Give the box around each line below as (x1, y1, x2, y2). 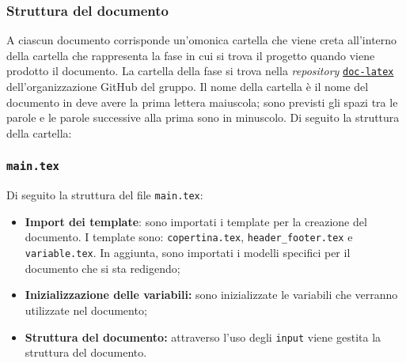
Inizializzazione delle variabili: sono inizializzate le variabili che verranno (25, 286, 398, 303)
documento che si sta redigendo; (25, 259, 180, 276)
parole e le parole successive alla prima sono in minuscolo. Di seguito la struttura (6, 109, 400, 126)
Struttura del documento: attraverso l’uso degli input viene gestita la (25, 328, 381, 345)
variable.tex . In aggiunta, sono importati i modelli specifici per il (25, 244, 351, 261)
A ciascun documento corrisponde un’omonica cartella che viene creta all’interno (6, 32, 397, 48)
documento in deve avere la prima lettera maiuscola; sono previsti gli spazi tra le (6, 93, 398, 110)
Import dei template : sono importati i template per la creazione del (25, 213, 367, 229)
